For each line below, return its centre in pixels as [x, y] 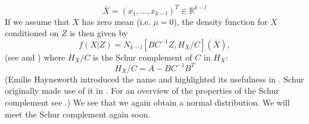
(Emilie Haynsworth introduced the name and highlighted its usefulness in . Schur [154, 79]
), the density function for [221, 21]
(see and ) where [35, 57]
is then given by [99, 33]
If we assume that [37, 21]
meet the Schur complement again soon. [78, 114]
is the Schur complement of [143, 57]
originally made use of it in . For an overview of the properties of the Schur [142, 90]
